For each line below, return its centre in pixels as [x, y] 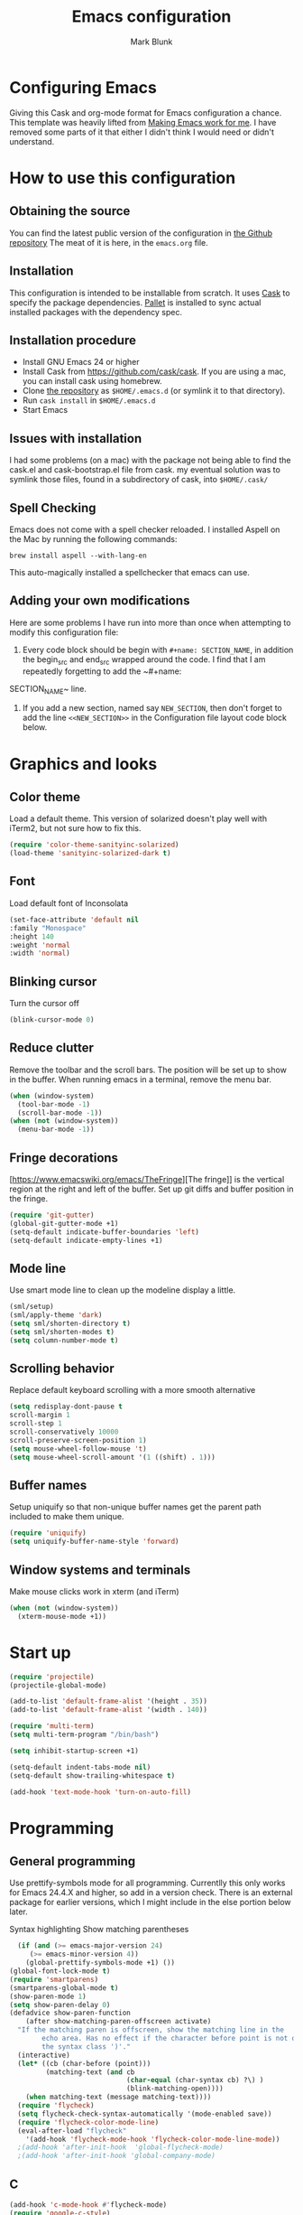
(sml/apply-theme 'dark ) [56, 1315]
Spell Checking [53, 508]
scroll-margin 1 [40, 1416]
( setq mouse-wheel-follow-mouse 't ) [78, 1449]
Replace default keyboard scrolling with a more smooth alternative [133, 1390]
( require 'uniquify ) [48, 1533]
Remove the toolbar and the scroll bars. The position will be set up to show [148, 1070]
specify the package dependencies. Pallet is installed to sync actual [135, 302]
